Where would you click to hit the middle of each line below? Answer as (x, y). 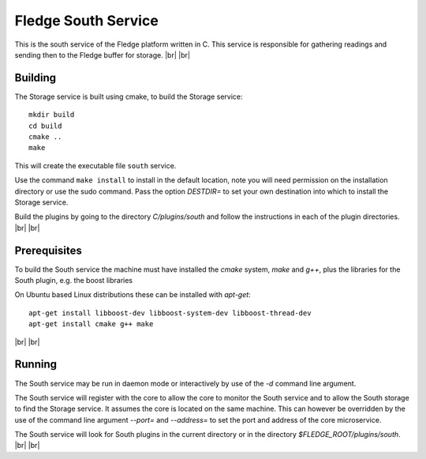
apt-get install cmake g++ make (91, 324)
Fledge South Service (87, 21)
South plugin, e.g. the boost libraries (74, 280)
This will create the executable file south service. (95, 165)
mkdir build (52, 115)
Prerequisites (48, 250)
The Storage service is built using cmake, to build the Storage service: (129, 96)
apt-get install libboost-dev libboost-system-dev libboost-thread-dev (170, 313)
